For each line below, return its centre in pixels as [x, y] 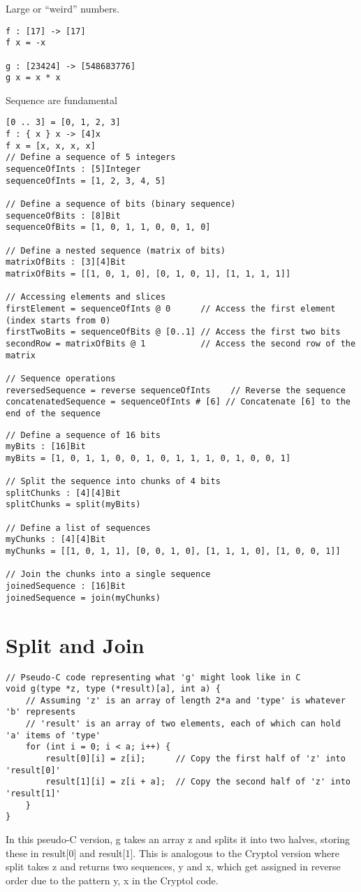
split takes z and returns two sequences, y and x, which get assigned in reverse [173, 867]
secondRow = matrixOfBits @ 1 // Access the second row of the [181, 343]
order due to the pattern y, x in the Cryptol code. [112, 880]
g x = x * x [33, 78]
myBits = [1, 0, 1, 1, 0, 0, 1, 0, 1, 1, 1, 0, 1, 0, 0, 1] [148, 458]
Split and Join [75, 644]
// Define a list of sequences [78, 528]
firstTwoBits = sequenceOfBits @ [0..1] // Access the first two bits [173, 332]
